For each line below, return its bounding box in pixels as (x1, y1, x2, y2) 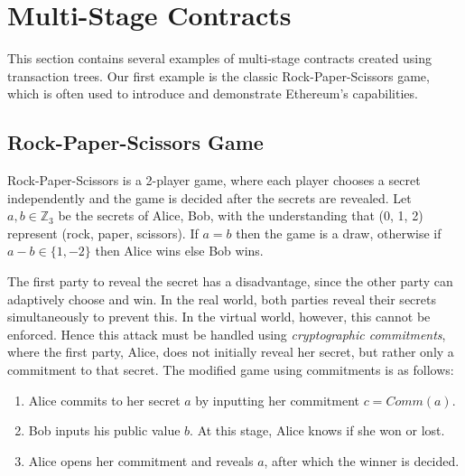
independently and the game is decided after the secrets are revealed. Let (7, 188, 412, 207)
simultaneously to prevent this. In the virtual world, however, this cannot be (7, 307, 431, 326)
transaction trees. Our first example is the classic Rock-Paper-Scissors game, (7, 66, 430, 85)
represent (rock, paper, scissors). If (7, 223, 199, 242)
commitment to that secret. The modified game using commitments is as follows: (7, 360, 454, 379)
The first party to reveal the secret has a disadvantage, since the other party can (7, 272, 453, 291)
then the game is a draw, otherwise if (236, 223, 442, 242)
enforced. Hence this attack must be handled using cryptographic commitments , (7, 324, 446, 343)
